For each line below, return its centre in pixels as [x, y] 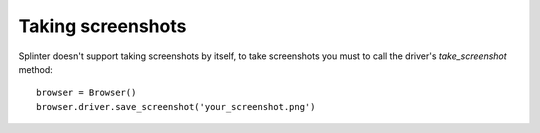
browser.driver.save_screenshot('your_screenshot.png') [176, 106]
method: [36, 69]
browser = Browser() [86, 93]
